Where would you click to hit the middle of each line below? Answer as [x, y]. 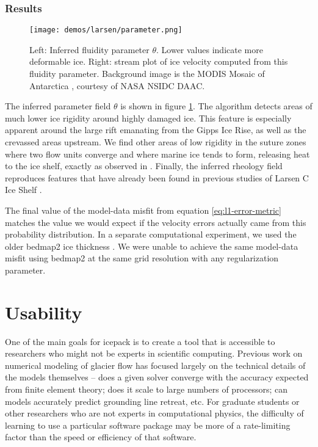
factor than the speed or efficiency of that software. [101, 437]
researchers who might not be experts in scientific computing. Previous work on [154, 353]
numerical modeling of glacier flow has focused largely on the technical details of [155, 365]
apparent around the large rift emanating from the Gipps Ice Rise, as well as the [156, 130]
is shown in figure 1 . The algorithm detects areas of [216, 106]
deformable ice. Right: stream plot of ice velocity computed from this [159, 61]
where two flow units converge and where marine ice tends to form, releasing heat [157, 154]
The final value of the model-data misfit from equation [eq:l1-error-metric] [143, 210]
